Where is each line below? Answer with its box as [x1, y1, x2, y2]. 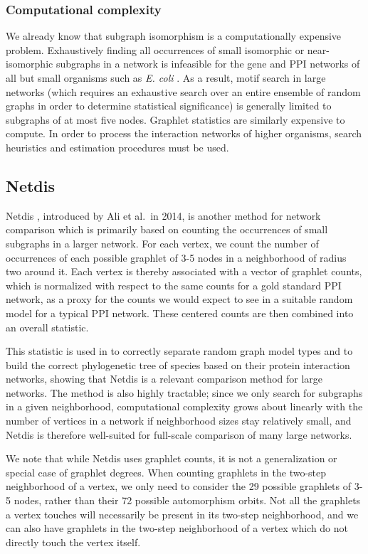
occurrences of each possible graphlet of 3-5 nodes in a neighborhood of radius [6, 250, 347, 265]
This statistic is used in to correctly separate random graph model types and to [6, 343, 353, 358]
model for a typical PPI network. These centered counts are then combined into [6, 305, 354, 320]
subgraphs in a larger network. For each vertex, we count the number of [6, 235, 319, 250]
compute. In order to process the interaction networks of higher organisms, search [6, 126, 362, 141]
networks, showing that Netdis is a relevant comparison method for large [6, 371, 323, 386]
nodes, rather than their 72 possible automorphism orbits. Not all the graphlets [14, 493, 361, 508]
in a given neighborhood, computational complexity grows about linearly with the [6, 399, 363, 414]
